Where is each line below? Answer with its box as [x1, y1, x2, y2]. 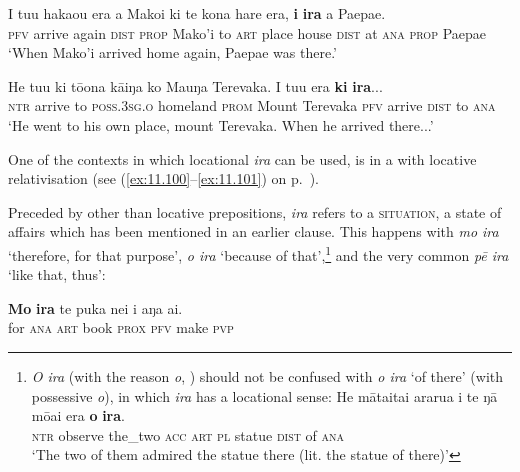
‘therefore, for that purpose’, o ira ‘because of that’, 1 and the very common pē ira [8, 241, 509, 265]
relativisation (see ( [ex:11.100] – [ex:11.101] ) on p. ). [8, 168, 319, 189]
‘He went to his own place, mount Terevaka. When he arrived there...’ [8, 114, 434, 135]
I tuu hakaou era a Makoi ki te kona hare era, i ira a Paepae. [8, 3, 386, 23]
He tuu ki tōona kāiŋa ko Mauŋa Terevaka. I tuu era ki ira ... [8, 75, 383, 96]
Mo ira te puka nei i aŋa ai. [8, 297, 183, 318]
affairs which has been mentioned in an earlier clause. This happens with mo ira [8, 221, 499, 242]
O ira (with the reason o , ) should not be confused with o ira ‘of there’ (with [31, 365, 504, 386]
